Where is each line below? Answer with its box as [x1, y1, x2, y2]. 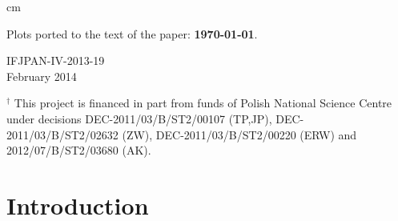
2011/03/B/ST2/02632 [6, 126, 119, 143]
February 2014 [6, 67, 77, 84]
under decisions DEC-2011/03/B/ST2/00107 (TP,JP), [6, 110, 272, 127]
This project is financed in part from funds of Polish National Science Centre [14, 94, 392, 111]
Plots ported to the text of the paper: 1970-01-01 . [6, 25, 258, 42]
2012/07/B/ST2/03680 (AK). [6, 142, 151, 159]
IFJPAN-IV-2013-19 [6, 52, 105, 69]
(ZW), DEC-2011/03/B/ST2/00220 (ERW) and [122, 126, 357, 143]
